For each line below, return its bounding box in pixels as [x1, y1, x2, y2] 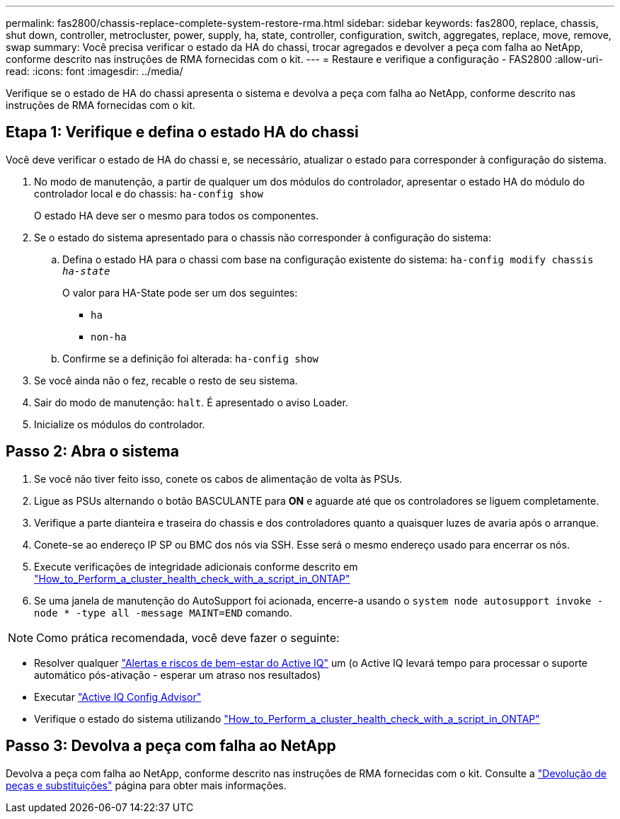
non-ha [91, 331, 127, 343]
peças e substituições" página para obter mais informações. [6, 779, 287, 791]
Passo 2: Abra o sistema [6, 442, 179, 461]
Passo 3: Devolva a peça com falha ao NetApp [6, 737, 336, 755]
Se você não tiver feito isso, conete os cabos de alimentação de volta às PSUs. [34, 472, 403, 485]
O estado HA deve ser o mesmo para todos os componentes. [34, 209, 319, 222]
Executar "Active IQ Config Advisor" [34, 690, 202, 703]
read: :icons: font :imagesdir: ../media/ [6, 65, 183, 77]
